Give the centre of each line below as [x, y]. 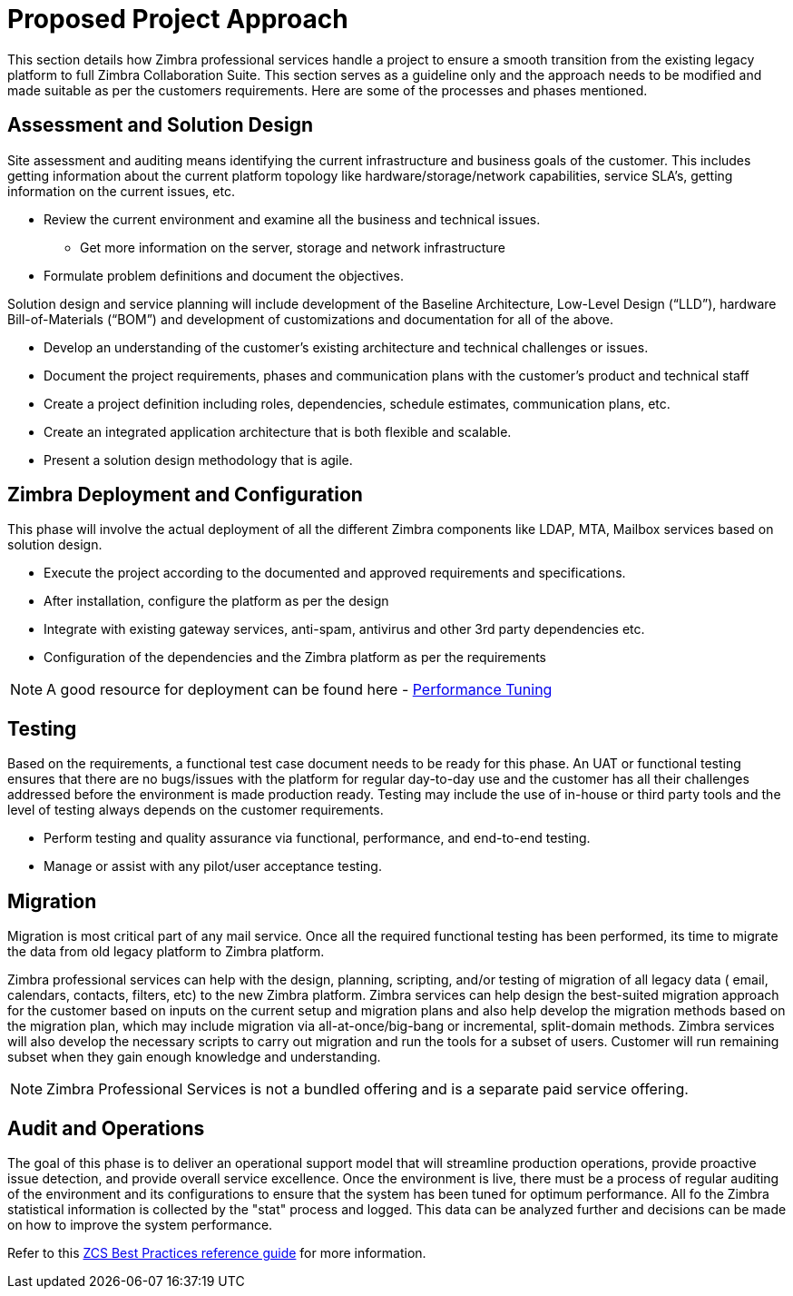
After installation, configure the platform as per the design [216, 601]
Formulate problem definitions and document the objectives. [224, 275]
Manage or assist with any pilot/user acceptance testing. [213, 866]
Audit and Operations [106, 1128]
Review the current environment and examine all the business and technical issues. [292, 219]
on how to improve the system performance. [140, 1224]
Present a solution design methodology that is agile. [198, 460]
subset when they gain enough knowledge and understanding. [194, 1057]
